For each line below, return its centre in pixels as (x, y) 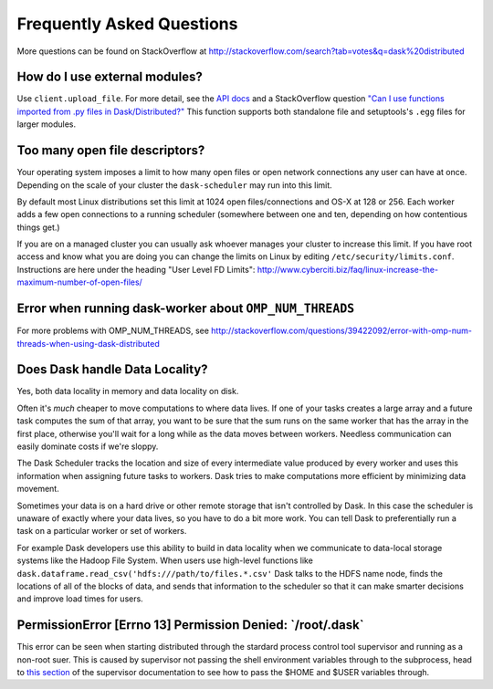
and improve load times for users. (80, 599)
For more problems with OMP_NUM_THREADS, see (113, 331)
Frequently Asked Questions (127, 24)
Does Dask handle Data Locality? (113, 370)
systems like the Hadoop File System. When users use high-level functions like (165, 560)
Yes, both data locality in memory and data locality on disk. (128, 391)
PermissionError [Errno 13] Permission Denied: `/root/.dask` (190, 625)
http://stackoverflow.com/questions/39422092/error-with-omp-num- (342, 331)
